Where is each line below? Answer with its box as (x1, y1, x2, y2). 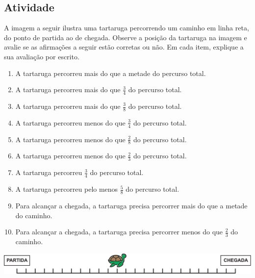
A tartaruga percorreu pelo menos (15, 184, 118, 194)
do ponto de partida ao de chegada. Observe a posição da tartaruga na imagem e (4, 32, 247, 42)
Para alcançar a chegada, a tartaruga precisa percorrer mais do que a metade (15, 200, 248, 210)
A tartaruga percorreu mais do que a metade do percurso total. (15, 68, 206, 78)
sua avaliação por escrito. (4, 51, 79, 61)
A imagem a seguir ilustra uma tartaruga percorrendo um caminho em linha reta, (4, 23, 249, 33)
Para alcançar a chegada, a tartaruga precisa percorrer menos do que (15, 227, 223, 237)
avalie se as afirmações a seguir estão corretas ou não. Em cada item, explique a (4, 42, 244, 52)
